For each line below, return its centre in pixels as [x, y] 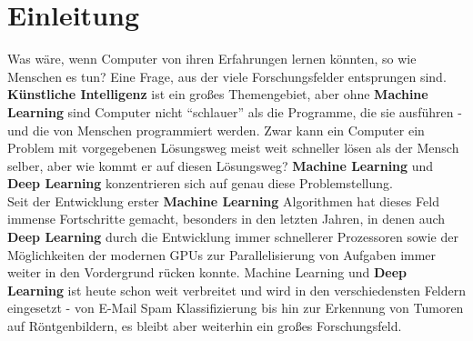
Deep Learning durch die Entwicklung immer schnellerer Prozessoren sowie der [233, 237]
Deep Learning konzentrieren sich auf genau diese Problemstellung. [200, 183]
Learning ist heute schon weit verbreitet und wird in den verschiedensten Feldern [237, 290]
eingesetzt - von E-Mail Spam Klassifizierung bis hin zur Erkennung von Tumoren [236, 308]
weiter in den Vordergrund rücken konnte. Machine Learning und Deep [207, 272]
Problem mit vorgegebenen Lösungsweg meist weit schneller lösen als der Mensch [233, 148]
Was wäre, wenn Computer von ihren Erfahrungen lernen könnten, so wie [212, 59]
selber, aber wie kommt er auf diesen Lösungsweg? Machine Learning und [221, 165]
